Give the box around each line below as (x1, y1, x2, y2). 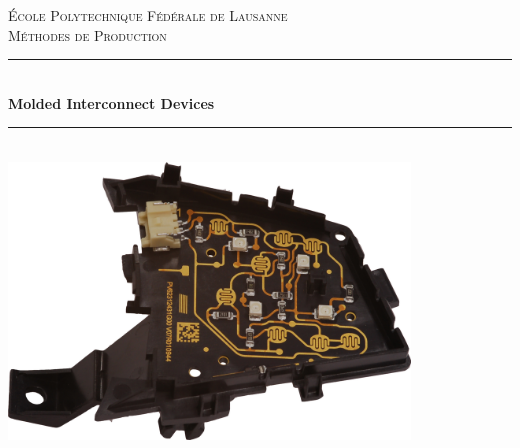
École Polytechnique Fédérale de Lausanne (8, 5, 288, 25)
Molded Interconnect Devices (8, 92, 215, 113)
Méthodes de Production (8, 24, 167, 45)
